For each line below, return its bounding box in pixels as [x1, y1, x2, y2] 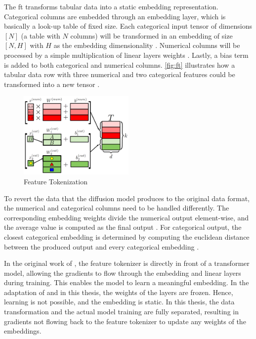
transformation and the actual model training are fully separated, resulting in [4, 306, 239, 317]
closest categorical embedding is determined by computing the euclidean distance [4, 231, 250, 242]
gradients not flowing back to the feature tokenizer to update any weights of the [4, 316, 246, 326]
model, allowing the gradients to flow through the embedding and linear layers [4, 267, 241, 278]
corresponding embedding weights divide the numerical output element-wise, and [4, 212, 249, 222]
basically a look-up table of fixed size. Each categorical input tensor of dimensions [4, 21, 252, 31]
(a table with [21, 30, 60, 41]
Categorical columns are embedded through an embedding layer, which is [4, 11, 226, 21]
